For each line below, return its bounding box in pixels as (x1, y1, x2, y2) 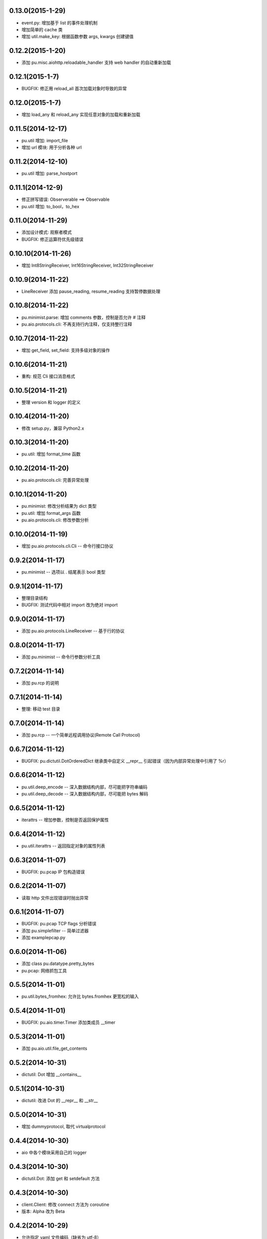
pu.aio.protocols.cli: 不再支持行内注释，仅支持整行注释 (21, 321, 133, 327)
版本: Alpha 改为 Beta (21, 1208, 65, 1214)
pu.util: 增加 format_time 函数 (21, 451, 81, 457)
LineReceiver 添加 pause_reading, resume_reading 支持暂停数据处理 (21, 288, 161, 294)
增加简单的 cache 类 (21, 26, 63, 32)
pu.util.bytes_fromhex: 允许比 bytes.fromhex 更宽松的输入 (21, 994, 139, 1000)
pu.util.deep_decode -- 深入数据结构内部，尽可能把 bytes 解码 (21, 790, 148, 796)
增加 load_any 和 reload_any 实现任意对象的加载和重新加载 (21, 112, 141, 117)
